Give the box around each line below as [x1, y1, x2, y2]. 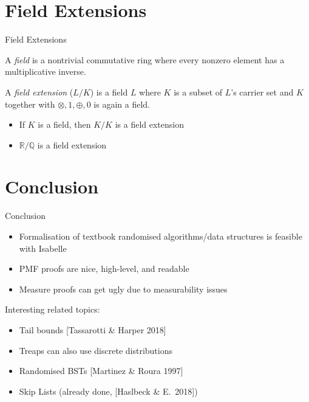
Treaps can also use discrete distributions [19, 344, 172, 356]
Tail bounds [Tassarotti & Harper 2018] [19, 323, 166, 336]
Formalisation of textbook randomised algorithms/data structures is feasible [19, 230, 302, 242]
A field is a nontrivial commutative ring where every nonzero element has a [5, 53, 285, 66]
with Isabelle [19, 241, 67, 254]
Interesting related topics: [5, 303, 100, 316]
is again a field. [93, 97, 150, 110]
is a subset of [174, 85, 223, 98]
